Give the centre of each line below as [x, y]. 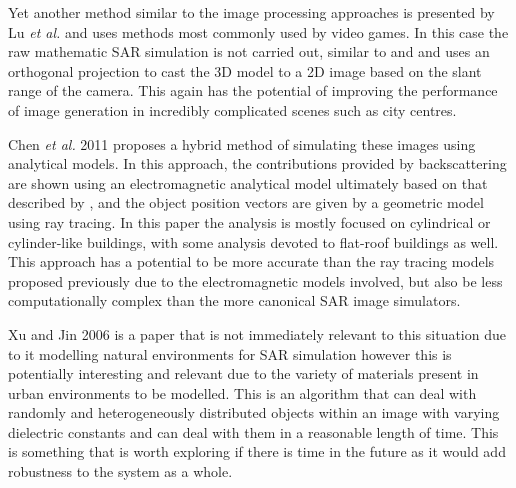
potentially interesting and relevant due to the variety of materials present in [243, 373]
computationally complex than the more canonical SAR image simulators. [234, 300]
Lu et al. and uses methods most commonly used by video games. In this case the [258, 31]
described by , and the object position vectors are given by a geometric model [246, 202]
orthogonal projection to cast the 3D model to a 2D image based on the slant [245, 70]
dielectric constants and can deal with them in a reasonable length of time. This [253, 431]
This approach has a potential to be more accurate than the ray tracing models [251, 261]
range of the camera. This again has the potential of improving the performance [253, 90]
